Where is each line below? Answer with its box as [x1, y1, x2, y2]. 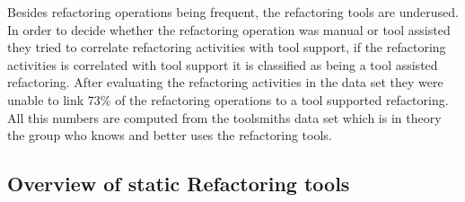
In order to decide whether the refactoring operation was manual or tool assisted [7, 20, 451, 39]
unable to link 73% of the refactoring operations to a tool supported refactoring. [7, 90, 449, 109]
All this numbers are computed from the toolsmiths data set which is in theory [7, 108, 442, 127]
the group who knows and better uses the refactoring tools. [7, 126, 332, 145]
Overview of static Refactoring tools [7, 170, 350, 198]
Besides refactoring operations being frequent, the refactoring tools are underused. [7, 3, 459, 21]
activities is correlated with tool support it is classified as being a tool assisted [7, 55, 438, 74]
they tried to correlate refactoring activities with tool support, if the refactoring [7, 38, 446, 57]
